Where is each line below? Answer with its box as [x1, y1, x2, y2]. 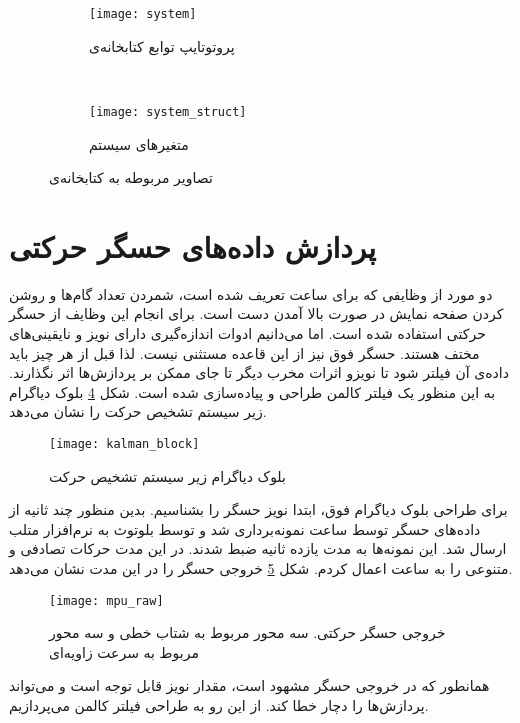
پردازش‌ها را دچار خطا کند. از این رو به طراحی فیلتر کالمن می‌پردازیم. [9, 695, 429, 716]
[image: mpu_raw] [49, 593, 164, 608]
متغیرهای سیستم [89, 133, 189, 154]
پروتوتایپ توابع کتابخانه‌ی [89, 35, 235, 56]
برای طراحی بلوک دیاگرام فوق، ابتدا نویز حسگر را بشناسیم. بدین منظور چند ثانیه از [9, 499, 508, 520]
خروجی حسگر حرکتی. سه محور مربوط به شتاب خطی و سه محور [49, 622, 446, 643]
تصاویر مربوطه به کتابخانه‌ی [49, 167, 213, 188]
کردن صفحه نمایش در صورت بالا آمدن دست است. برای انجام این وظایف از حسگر [9, 303, 504, 324]
